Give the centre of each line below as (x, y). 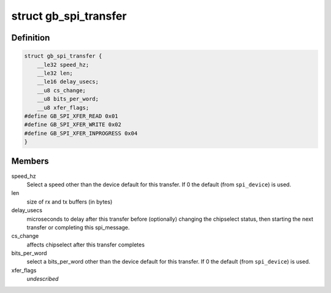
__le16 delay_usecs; (68, 82)
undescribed (43, 279)
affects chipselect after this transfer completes (86, 245)
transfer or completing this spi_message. (78, 227)
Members (30, 162)
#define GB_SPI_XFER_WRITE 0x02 (73, 125)
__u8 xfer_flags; (63, 108)
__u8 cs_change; (61, 90)
